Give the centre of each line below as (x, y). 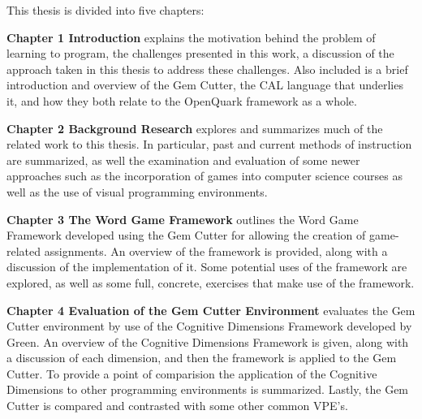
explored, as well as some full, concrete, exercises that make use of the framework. (211, 282)
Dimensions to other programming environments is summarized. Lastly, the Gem (208, 389)
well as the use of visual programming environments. (137, 191)
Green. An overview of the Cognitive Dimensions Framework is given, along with (208, 341)
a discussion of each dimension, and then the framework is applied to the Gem (202, 358)
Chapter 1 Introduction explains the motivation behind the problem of (191, 37)
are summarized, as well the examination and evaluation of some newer (183, 160)
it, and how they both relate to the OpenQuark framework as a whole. (182, 100)
